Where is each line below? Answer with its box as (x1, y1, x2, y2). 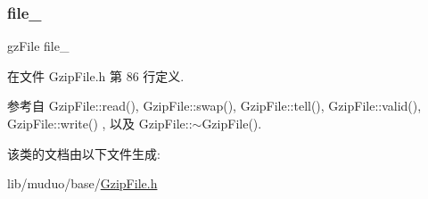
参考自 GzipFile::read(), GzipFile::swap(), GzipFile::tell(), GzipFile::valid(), (7, 96, 422, 115)
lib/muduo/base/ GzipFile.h (7, 174, 158, 193)
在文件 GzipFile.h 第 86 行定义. (7, 66, 185, 85)
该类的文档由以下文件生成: (7, 144, 160, 162)
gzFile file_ (7, 37, 70, 55)
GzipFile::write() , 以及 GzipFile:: (7, 114, 193, 132)
